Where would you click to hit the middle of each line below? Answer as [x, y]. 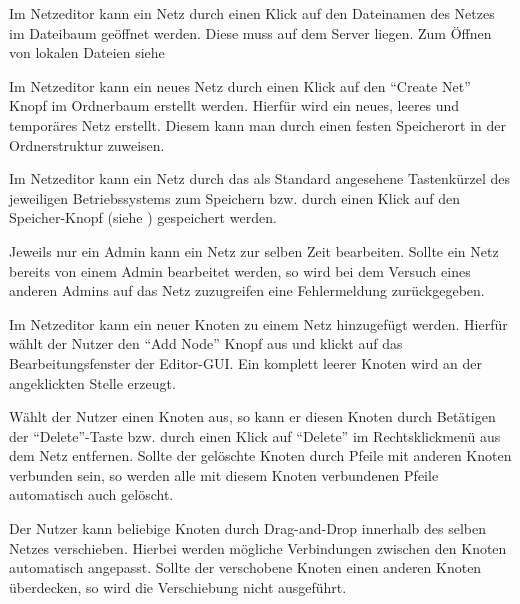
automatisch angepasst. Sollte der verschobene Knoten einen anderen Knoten [245, 567]
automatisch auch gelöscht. [91, 494]
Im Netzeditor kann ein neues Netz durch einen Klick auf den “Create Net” [240, 85]
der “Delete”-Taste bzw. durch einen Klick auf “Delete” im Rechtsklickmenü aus [255, 435]
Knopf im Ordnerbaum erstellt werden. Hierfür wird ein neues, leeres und [234, 105]
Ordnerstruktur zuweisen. [87, 144]
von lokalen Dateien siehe [87, 52]
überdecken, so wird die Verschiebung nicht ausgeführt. [178, 586]
